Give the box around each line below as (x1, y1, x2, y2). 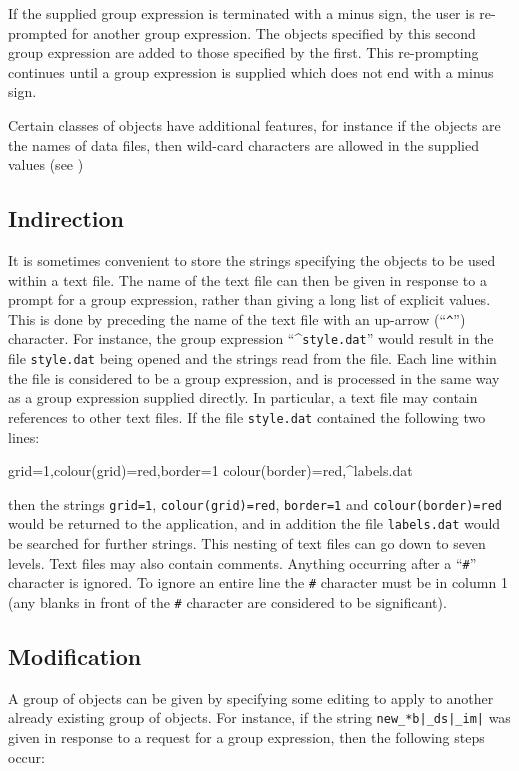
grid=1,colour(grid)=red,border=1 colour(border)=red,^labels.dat (8, 460, 413, 481)
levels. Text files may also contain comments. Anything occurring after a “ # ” (8, 552, 477, 573)
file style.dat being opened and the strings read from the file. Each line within (8, 348, 497, 369)
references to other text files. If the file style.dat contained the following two (8, 406, 486, 427)
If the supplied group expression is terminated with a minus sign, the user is (8, 3, 475, 23)
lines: (8, 426, 40, 447)
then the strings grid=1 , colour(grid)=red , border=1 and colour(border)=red (8, 493, 502, 514)
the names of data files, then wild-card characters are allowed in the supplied (8, 134, 480, 155)
